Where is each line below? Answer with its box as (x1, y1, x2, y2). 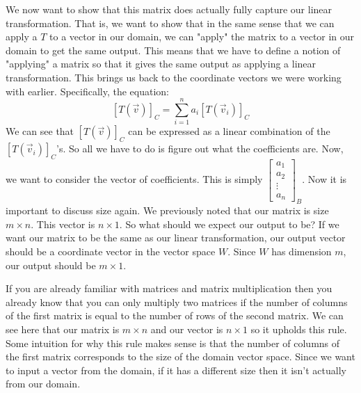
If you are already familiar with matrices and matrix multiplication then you (6, 281, 332, 296)
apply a (6, 29, 38, 44)
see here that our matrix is (6, 321, 120, 336)
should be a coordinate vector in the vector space (6, 243, 216, 258)
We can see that (6, 124, 74, 138)
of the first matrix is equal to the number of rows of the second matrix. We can (6, 308, 344, 323)
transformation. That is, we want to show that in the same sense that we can (6, 15, 335, 30)
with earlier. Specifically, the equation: (6, 83, 170, 98)
